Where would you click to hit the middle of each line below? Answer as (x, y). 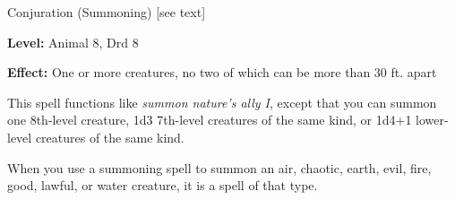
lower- (432, 120)
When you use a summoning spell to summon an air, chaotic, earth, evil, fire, (219, 167)
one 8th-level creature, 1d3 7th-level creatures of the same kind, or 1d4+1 (210, 120)
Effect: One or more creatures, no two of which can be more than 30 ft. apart (222, 72)
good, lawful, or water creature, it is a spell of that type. (163, 185)
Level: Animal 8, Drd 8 (73, 42)
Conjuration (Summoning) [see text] (107, 12)
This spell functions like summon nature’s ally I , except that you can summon (222, 102)
